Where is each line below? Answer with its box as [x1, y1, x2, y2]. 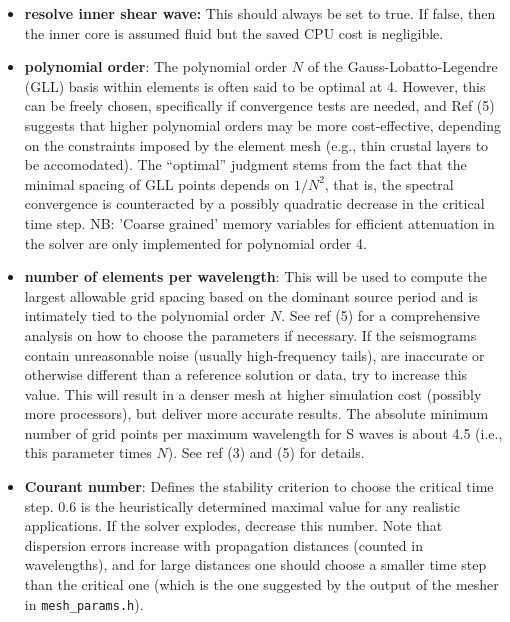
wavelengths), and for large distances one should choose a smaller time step [24, 554, 487, 575]
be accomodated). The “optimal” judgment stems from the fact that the [24, 154, 467, 175]
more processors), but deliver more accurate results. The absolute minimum [24, 403, 489, 424]
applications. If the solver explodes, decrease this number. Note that [24, 515, 443, 536]
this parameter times [24, 442, 152, 463]
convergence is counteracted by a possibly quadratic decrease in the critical [24, 193, 485, 214]
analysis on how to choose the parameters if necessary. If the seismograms [24, 324, 477, 345]
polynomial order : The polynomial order [24, 56, 288, 77]
